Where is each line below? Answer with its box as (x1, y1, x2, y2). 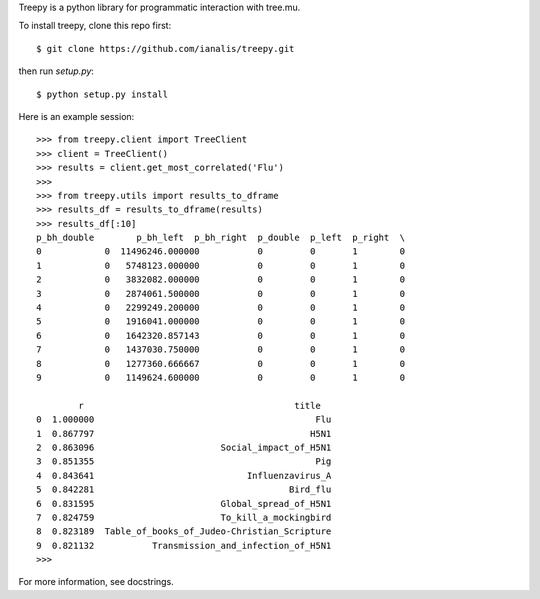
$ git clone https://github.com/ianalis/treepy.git (36, 43, 295, 54)
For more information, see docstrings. (18, 576, 174, 588)
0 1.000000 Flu (36, 414, 332, 425)
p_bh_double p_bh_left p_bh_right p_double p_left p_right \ (36, 232, 406, 244)
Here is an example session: (18, 110, 135, 122)
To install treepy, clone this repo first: (18, 20, 172, 32)
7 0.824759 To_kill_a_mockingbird (36, 511, 332, 523)
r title (78, 400, 322, 411)
